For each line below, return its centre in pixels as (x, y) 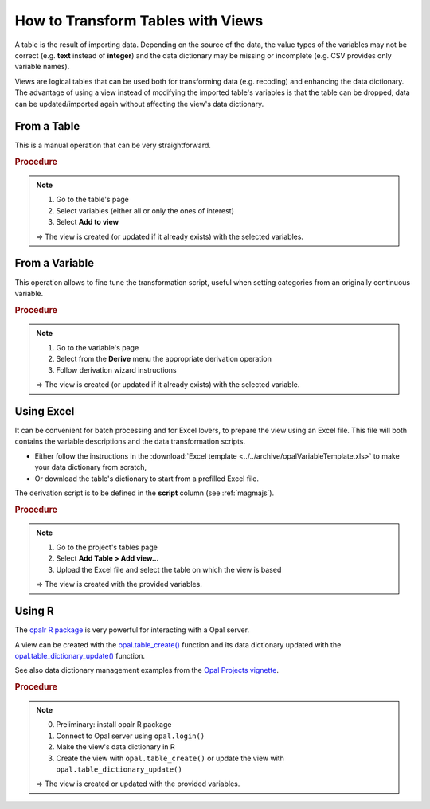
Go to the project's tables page (107, 547)
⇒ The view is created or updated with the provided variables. (138, 784)
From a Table (47, 126)
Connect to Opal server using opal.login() (131, 736)
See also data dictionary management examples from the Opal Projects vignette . (147, 670)
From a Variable (55, 263)
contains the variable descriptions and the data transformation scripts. (130, 441)
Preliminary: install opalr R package (114, 725)
